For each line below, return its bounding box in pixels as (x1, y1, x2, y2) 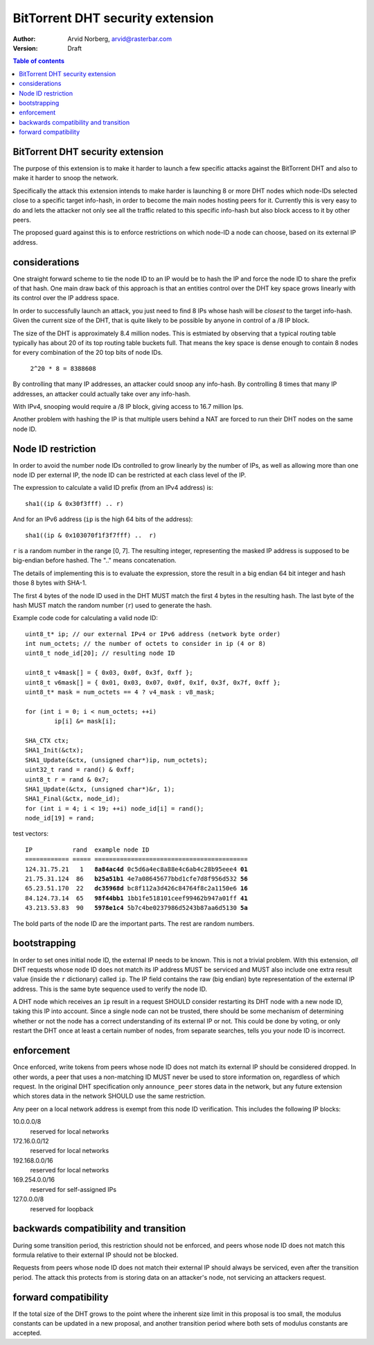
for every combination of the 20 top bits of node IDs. (12, 349, 163, 357)
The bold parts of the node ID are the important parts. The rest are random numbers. (12, 919, 255, 928)
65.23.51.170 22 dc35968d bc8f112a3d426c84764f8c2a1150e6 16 (25, 884, 249, 893)
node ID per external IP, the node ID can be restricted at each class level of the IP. (12, 471, 247, 479)
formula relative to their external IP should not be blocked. (12, 1251, 179, 1259)
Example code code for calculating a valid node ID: (12, 614, 159, 622)
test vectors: (12, 829, 48, 838)
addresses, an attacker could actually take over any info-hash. (12, 389, 190, 398)
